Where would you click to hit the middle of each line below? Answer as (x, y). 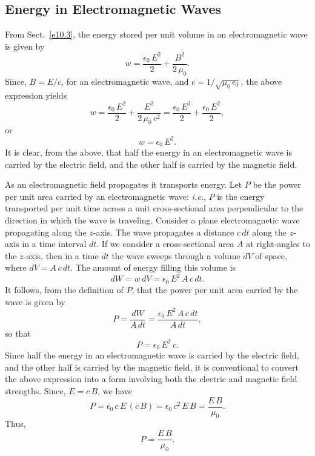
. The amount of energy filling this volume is (153, 267)
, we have (115, 390)
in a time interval (54, 244)
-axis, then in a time (61, 255)
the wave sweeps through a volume (176, 255)
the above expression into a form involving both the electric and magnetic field (151, 379)
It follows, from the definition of (64, 289)
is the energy (241, 196)
